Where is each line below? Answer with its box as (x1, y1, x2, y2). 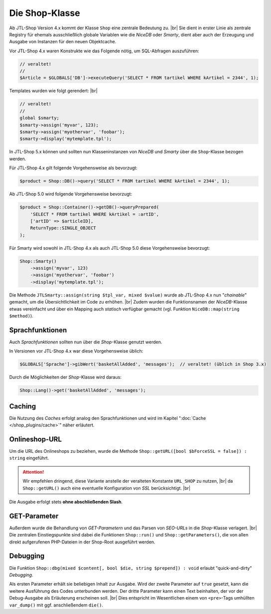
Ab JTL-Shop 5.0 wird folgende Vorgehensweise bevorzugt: (9, 191, 132, 197)
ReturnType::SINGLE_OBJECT (30, 225, 97, 231)
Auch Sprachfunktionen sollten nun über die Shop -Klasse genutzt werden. (9, 339, 162, 345)
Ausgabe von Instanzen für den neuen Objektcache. (9, 39, 117, 45)
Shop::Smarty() (19, 258, 57, 264)
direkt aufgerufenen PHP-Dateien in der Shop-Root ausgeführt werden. (9, 539, 155, 545)
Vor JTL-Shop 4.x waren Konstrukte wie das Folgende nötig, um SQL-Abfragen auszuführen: (9, 48, 199, 54)
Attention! (22, 469, 44, 475)
